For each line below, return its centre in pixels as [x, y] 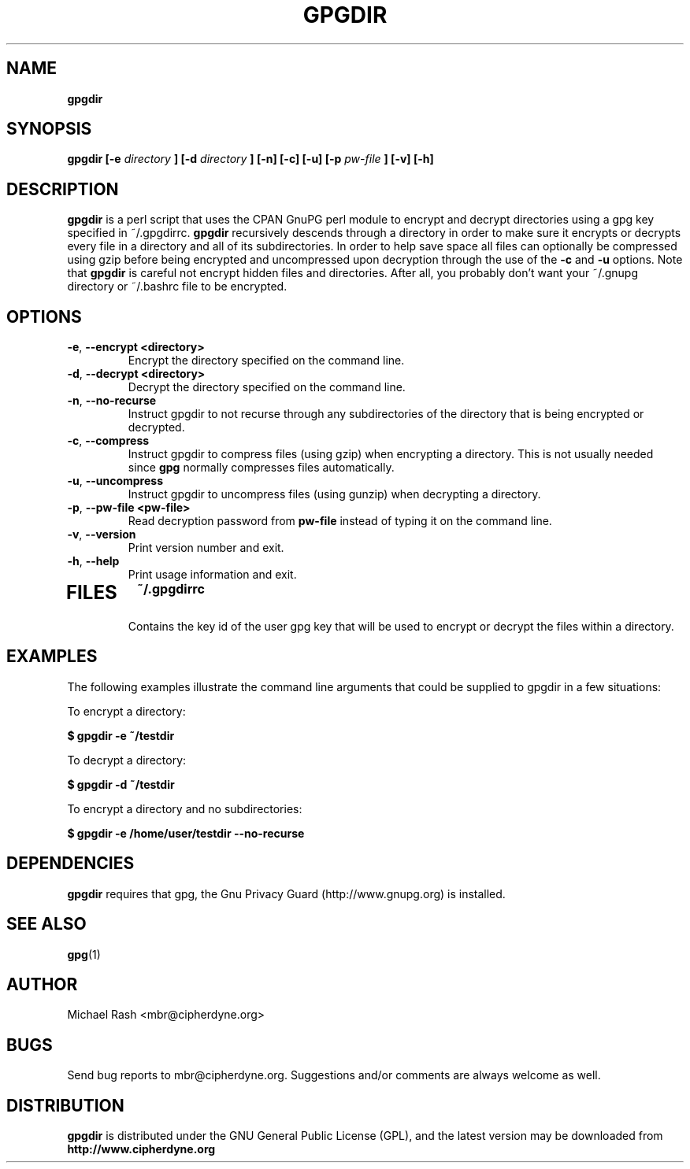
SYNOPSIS [49, 129]
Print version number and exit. [206, 548]
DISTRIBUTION [65, 1105]
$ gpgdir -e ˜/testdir [121, 735]
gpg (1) [84, 954]
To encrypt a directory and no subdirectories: [185, 808]
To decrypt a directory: [127, 760]
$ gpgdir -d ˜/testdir [121, 784]
